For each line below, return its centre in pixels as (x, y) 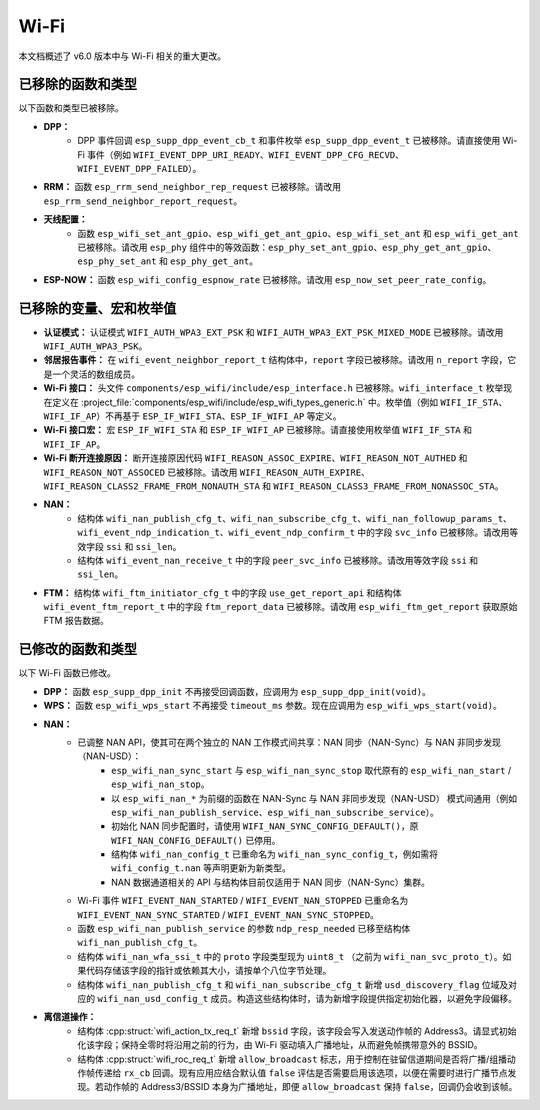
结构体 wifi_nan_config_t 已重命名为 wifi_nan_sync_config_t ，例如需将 (275, 854)
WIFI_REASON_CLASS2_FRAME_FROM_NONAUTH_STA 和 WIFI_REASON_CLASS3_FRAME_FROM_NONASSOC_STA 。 (273, 486)
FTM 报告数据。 (76, 621)
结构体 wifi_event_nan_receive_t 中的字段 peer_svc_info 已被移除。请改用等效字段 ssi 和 (278, 560)
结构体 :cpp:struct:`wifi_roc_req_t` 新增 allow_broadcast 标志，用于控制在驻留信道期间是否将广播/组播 (292, 1059)
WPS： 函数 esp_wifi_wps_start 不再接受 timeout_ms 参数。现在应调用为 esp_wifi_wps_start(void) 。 (272, 706)
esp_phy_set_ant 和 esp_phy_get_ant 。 (168, 261)
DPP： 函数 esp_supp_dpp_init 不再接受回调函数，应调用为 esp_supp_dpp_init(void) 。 (237, 691)
